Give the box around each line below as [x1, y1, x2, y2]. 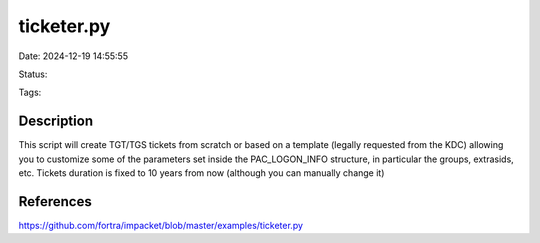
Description [18, 113, 94, 130]
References [18, 193, 92, 210]
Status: [18, 68, 48, 80]
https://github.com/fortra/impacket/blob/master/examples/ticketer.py [18, 219, 304, 231]
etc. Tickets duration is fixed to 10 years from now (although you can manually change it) [18, 167, 385, 179]
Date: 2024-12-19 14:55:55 [18, 50, 129, 62]
